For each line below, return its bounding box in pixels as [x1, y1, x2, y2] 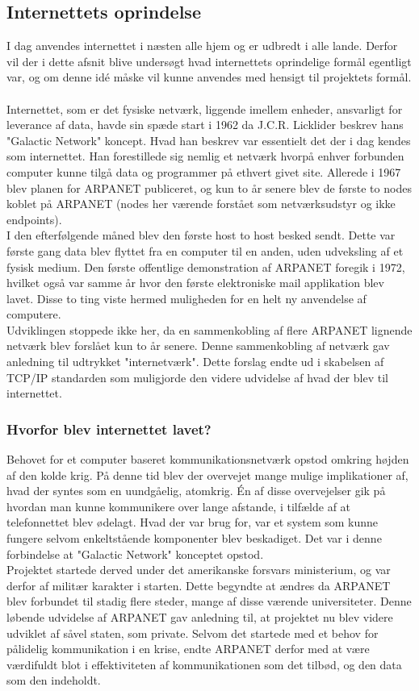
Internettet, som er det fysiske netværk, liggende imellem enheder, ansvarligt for [6, 100, 403, 117]
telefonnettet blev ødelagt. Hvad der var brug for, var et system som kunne [6, 514, 379, 531]
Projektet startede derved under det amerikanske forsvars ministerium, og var [6, 561, 391, 578]
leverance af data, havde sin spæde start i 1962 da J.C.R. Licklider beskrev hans [6, 116, 404, 133]
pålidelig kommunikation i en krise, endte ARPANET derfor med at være [6, 640, 370, 657]
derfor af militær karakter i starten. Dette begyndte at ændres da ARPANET [6, 577, 391, 593]
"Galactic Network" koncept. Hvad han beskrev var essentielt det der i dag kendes [6, 131, 411, 148]
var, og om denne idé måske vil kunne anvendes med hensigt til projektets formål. [6, 69, 412, 85]
